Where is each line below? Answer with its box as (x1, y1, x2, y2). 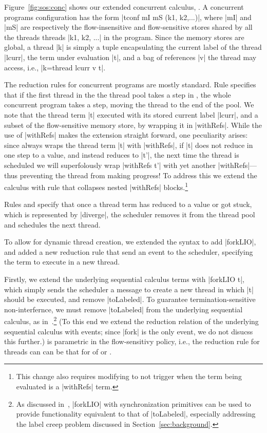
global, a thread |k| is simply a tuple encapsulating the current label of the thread (4, 42, 262, 52)
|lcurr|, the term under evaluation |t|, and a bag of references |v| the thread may (4, 51, 257, 62)
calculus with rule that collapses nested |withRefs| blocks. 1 (4, 180, 188, 192)
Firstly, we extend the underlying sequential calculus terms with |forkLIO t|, (4, 273, 244, 284)
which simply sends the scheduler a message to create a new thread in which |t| (4, 284, 254, 294)
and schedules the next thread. (4, 219, 101, 230)
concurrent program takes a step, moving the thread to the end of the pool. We (4, 99, 254, 110)
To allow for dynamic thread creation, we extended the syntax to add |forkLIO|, (4, 236, 256, 247)
